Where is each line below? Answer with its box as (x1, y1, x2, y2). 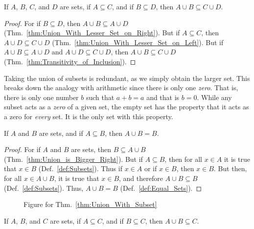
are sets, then (71, 144, 112, 154)
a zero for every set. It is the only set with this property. (4, 111, 173, 121)
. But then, (213, 163, 247, 174)
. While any (197, 92, 232, 102)
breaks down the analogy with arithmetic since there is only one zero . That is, (4, 82, 238, 93)
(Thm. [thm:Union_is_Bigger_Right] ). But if (4, 153, 143, 164)
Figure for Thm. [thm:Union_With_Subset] (23, 199, 157, 209)
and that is (146, 92, 180, 102)
